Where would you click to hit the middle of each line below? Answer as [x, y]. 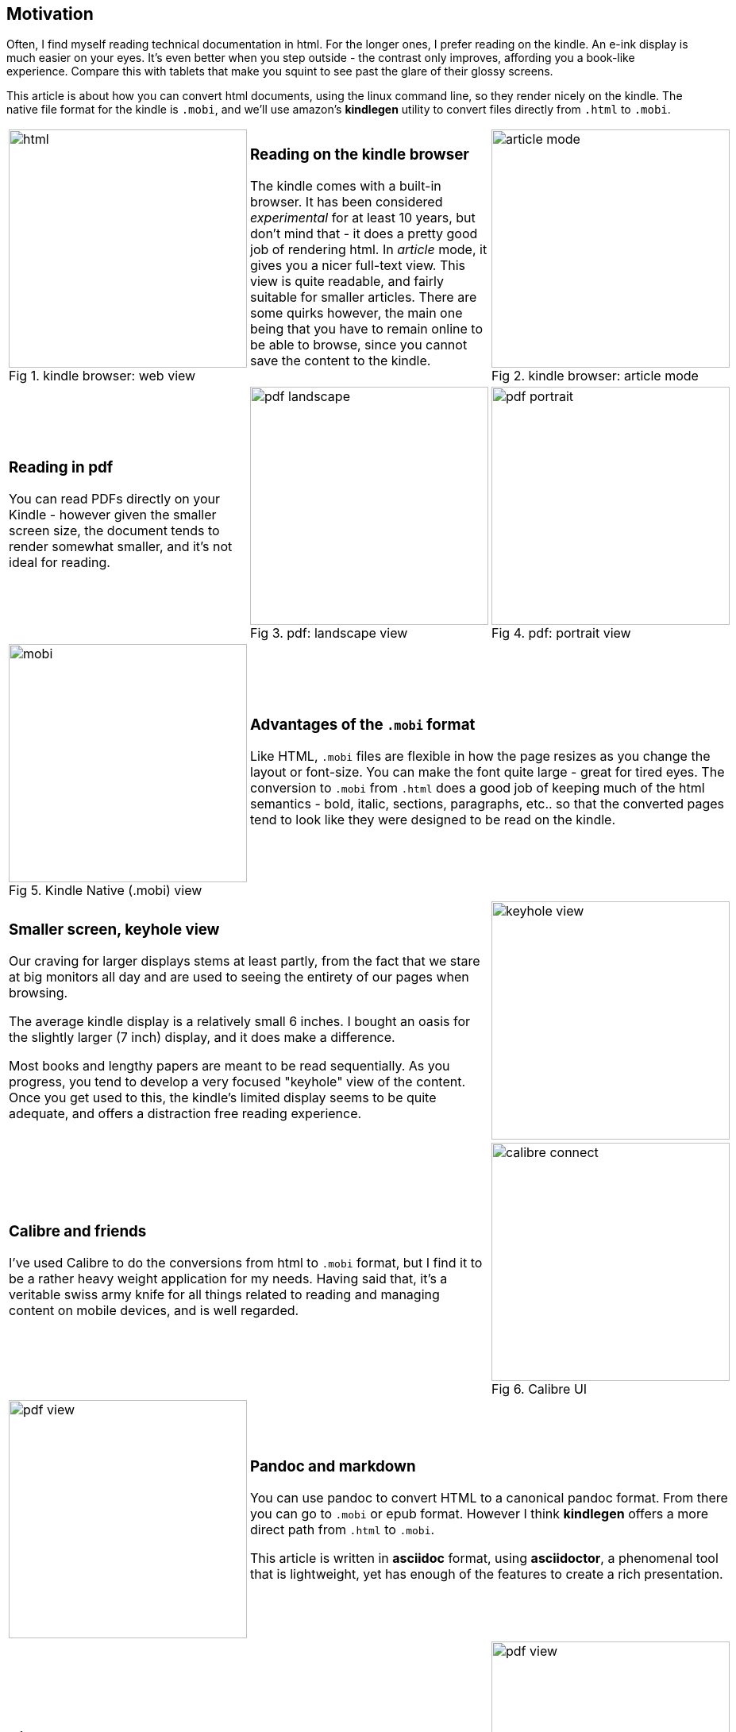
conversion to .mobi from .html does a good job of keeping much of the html [478, 788]
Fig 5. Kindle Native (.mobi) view [106, 891]
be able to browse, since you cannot [359, 345]
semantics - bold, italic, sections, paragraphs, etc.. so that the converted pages [487, 804]
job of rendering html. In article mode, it [369, 250]
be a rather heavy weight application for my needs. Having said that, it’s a [228, 1279]
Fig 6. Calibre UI [539, 1389]
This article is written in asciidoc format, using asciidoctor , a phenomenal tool [484, 1558]
